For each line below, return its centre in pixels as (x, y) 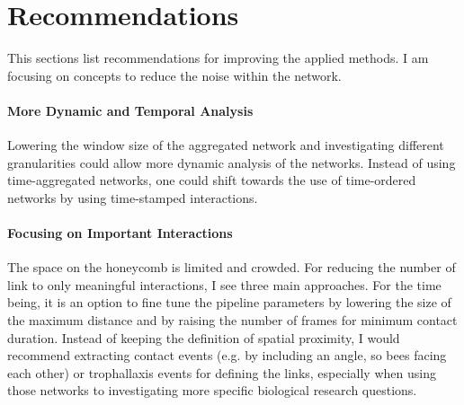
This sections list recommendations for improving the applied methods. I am (218, 58)
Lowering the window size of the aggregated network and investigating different (226, 145)
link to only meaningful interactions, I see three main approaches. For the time (224, 284)
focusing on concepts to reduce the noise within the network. (174, 75)
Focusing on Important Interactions (120, 233)
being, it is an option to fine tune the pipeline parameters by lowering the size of (229, 302)
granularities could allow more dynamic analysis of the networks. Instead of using (232, 162)
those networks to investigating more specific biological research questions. (212, 390)
